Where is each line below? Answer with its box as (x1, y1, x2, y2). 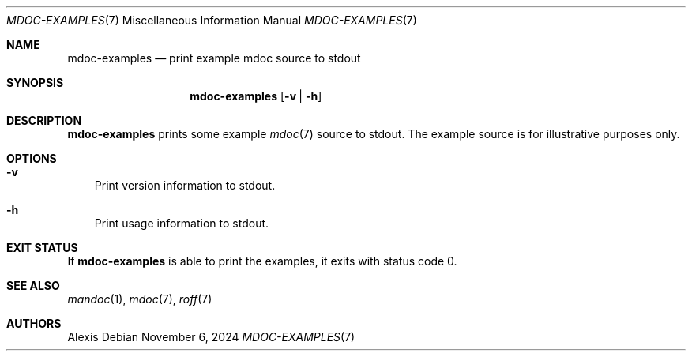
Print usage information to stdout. (94, 216, 269, 230)
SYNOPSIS (6, 76, 64, 89)
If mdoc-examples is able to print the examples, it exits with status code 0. (67, 254, 457, 268)
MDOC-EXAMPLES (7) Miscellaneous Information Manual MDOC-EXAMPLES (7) (6, 13, 417, 27)
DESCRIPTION (6, 114, 82, 127)
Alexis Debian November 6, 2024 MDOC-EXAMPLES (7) (67, 330, 355, 344)
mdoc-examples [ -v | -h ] (190, 89, 322, 103)
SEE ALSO (6, 279, 60, 292)
